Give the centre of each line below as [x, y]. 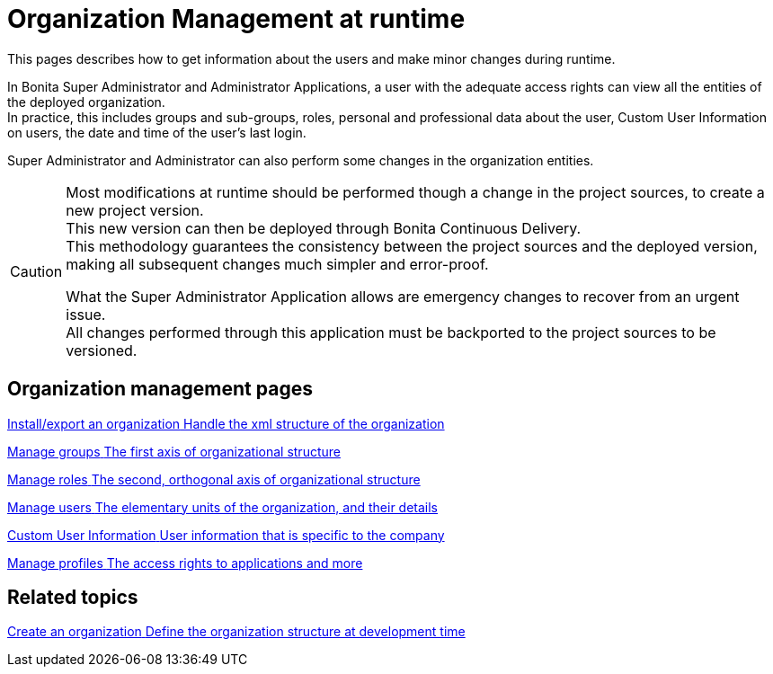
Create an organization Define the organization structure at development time [236, 632]
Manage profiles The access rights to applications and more [185, 563]
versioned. [102, 350]
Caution [36, 271]
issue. [86, 314]
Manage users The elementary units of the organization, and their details [222, 507]
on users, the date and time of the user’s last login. [157, 132]
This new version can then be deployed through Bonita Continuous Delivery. [324, 228]
